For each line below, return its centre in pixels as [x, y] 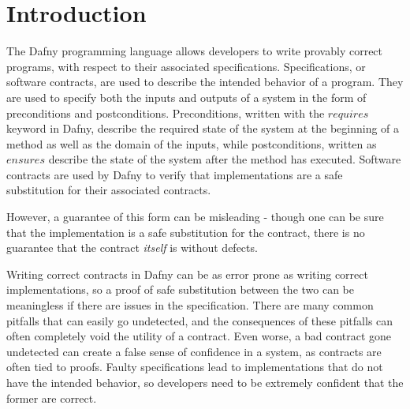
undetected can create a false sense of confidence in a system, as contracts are [194, 351]
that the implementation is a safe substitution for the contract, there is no [186, 232]
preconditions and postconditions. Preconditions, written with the [166, 113]
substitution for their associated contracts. [109, 190]
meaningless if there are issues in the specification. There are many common [190, 305]
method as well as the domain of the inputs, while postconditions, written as [192, 143]
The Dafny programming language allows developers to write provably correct [195, 51]
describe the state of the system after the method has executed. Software [225, 159]
